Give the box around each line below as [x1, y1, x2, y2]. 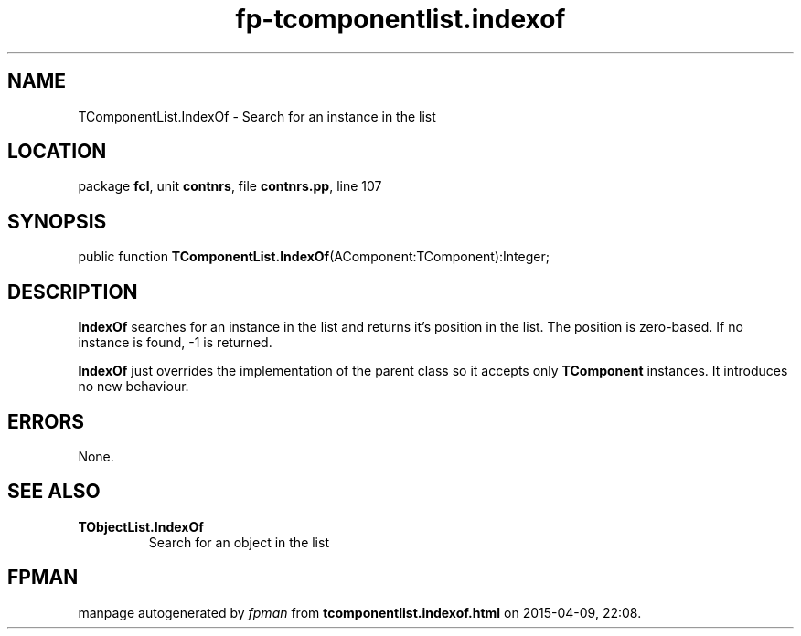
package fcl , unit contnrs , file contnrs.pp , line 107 [78, 178, 382, 195]
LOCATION [7, 140, 107, 164]
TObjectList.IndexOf [78, 518, 204, 535]
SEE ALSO [7, 480, 101, 503]
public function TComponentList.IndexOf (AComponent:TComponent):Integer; [78, 249, 550, 265]
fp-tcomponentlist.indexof [235, 4, 566, 35]
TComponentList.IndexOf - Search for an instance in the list [78, 108, 436, 124]
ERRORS [7, 409, 85, 433]
